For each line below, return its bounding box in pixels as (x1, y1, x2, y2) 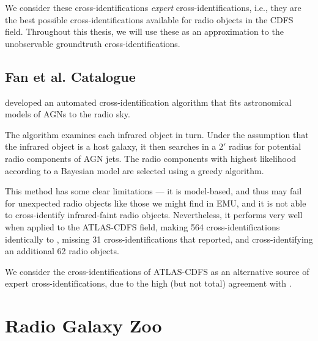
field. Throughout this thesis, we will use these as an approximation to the (5, 25, 284, 38)
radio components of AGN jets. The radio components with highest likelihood (5, 152, 297, 164)
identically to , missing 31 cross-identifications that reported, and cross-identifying (5, 232, 313, 245)
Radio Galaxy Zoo (5, 313, 162, 338)
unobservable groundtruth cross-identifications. (5, 37, 180, 50)
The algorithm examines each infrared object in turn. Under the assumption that (5, 128, 309, 141)
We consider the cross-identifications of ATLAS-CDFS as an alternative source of (5, 265, 309, 277)
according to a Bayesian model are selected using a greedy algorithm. (5, 164, 264, 177)
